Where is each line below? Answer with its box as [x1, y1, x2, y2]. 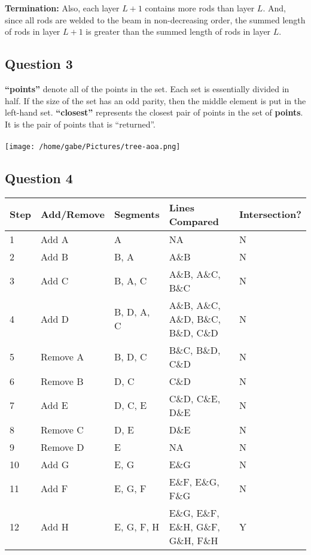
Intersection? [239, 207, 301, 222]
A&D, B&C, [169, 311, 221, 326]
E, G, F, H [114, 519, 160, 533]
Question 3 [5, 54, 73, 73]
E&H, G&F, [169, 519, 220, 533]
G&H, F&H [169, 533, 218, 547]
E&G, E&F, [169, 505, 219, 520]
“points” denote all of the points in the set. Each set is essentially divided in [5, 82, 289, 95]
